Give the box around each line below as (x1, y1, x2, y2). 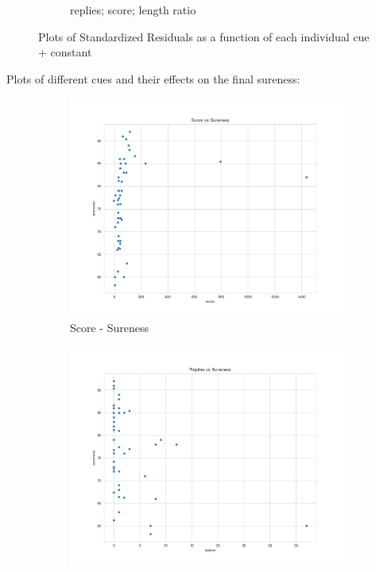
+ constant (38, 44, 92, 60)
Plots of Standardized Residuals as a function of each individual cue (38, 28, 370, 44)
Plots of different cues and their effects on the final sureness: (6, 70, 300, 87)
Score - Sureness (70, 319, 149, 336)
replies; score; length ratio (70, 2, 196, 17)
